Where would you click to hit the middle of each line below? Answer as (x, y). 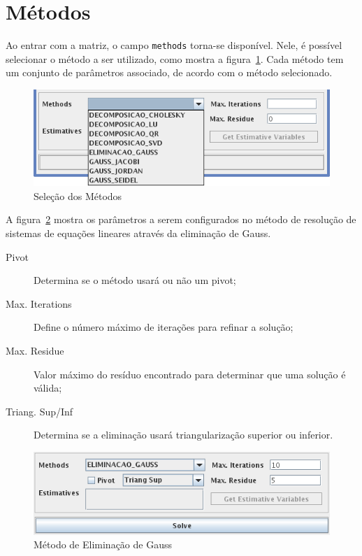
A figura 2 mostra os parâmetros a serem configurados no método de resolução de (181, 219)
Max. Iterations (39, 303)
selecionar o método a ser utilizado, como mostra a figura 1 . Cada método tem (175, 58)
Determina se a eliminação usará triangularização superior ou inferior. (183, 435)
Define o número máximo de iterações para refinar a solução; (164, 327)
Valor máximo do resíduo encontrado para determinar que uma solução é (190, 374)
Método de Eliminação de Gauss (103, 544)
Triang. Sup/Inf (39, 411)
